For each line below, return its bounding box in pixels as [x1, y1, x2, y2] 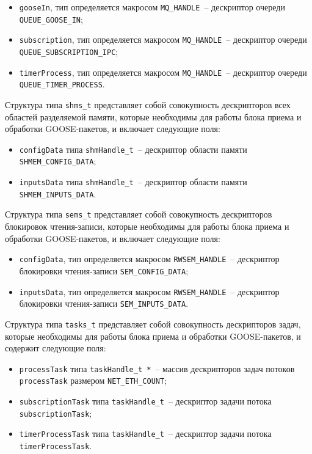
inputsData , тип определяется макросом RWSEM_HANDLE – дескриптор [19, 285, 280, 298]
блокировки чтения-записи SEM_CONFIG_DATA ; [19, 264, 189, 277]
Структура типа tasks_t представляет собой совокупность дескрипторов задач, [5, 317, 301, 330]
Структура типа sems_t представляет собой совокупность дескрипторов [5, 208, 272, 221]
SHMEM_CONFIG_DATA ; [19, 155, 96, 167]
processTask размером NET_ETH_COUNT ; [19, 374, 167, 387]
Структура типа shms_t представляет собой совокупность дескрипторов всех [5, 98, 291, 111]
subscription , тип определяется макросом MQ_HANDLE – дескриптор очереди [19, 33, 307, 46]
